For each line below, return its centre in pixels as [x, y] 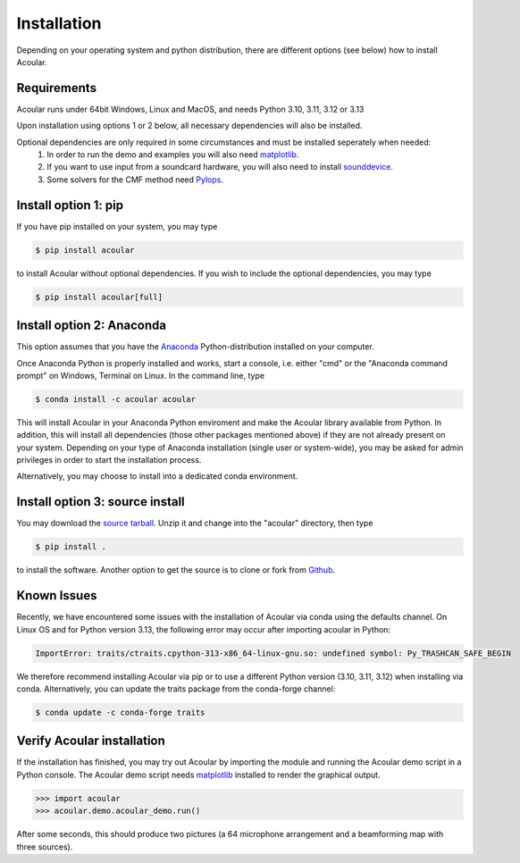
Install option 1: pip [70, 205]
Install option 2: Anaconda [92, 326]
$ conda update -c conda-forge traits [120, 712]
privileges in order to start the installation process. [109, 460]
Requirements [57, 88]
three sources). [45, 846]
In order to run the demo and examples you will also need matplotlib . [173, 155]
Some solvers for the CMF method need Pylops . [135, 180]
